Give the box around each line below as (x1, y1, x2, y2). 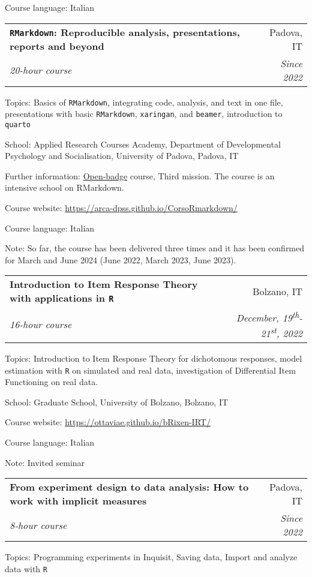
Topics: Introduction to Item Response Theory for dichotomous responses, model (5, 351, 302, 364)
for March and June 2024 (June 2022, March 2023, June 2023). (5, 253, 236, 266)
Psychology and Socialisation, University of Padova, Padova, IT (5, 149, 239, 162)
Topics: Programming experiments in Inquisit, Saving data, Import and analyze (5, 551, 298, 563)
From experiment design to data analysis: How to (10, 480, 249, 494)
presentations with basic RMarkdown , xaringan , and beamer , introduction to (5, 107, 283, 120)
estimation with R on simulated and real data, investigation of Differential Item (5, 363, 296, 376)
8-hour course (10, 518, 67, 532)
